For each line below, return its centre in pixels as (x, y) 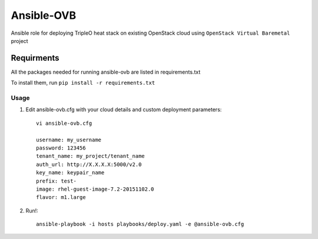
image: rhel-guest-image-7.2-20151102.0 (95, 189)
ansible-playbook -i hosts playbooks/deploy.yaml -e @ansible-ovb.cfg (140, 224)
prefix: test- (56, 181)
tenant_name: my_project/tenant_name (91, 156)
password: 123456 (61, 148)
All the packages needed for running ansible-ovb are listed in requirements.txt (106, 72)
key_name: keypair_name (70, 173)
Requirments (35, 58)
